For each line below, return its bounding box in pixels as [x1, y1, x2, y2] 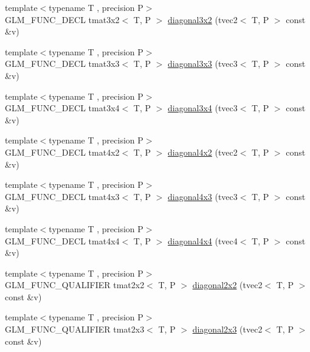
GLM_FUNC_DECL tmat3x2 [5, 13, 120, 26]
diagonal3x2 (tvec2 [168, 13, 238, 26]
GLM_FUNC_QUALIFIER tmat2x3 [5, 323, 145, 336]
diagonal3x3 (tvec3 [168, 57, 238, 70]
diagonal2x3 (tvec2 [192, 323, 263, 336]
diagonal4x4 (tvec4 [168, 234, 238, 247]
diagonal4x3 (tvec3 [168, 190, 238, 202]
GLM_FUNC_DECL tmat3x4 [5, 102, 120, 114]
